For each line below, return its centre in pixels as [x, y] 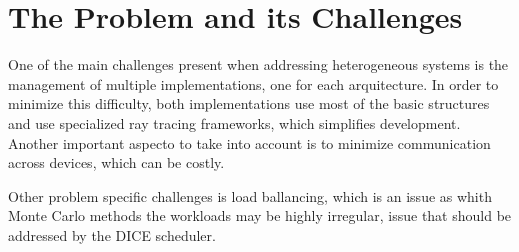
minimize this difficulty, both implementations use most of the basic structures [249, 103]
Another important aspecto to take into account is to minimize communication [249, 142]
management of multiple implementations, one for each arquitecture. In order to [253, 83]
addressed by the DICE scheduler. [112, 234]
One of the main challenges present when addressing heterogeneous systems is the [258, 64]
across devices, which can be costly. [116, 162]
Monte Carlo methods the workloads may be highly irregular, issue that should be [260, 215]
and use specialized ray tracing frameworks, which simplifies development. [234, 122]
